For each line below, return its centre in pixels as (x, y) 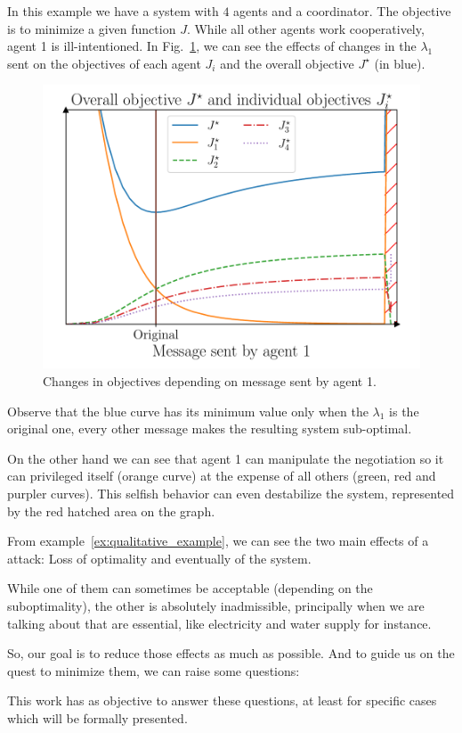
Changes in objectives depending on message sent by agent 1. (210, 380)
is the (404, 411)
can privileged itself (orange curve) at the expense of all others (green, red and (222, 476)
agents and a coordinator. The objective (342, 11)
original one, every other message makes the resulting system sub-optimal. (210, 428)
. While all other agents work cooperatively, (305, 28)
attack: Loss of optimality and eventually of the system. (159, 558)
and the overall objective (287, 63)
